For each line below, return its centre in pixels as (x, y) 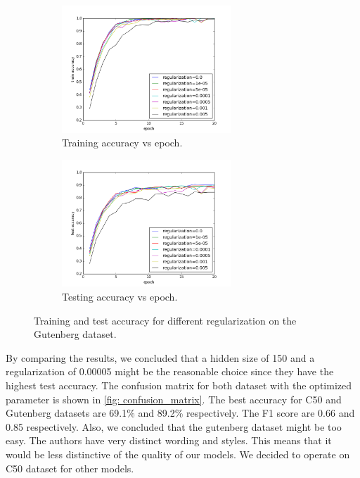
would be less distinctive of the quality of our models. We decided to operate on (178, 454)
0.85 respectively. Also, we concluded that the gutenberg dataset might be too (174, 426)
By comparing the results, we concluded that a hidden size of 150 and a (160, 357)
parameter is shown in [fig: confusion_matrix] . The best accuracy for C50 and (174, 399)
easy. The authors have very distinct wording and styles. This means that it (169, 440)
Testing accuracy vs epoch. (120, 296)
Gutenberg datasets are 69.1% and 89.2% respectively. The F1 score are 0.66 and (180, 413)
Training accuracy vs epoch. (122, 143)
